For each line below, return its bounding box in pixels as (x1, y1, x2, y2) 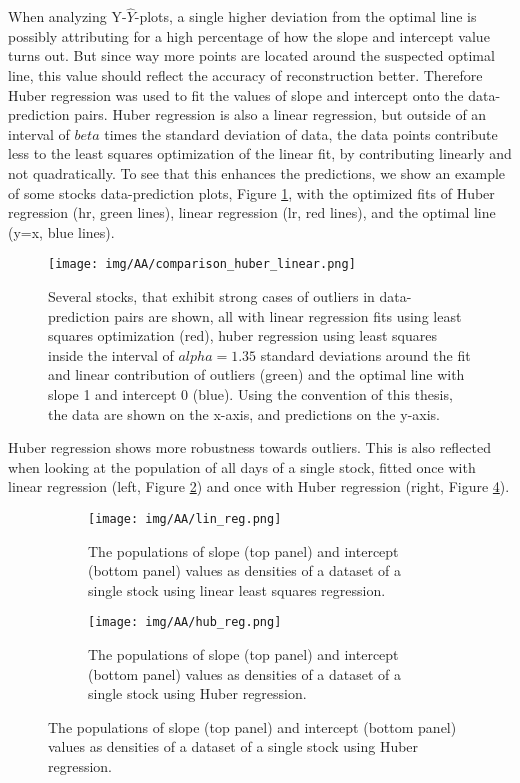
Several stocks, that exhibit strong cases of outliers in (48, 286, 375, 306)
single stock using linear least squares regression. (88, 579, 386, 600)
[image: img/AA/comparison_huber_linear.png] (48, 257, 356, 272)
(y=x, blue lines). (8, 221, 115, 242)
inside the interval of (48, 344, 174, 365)
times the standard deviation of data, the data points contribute (104, 123, 498, 144)
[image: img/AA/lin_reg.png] (88, 511, 282, 526)
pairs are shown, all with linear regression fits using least (114, 305, 462, 326)
